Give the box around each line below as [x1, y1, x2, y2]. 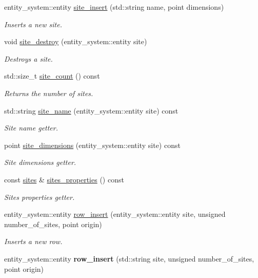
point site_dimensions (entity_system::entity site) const [4, 139, 181, 150]
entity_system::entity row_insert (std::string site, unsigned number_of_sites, [4, 253, 254, 264]
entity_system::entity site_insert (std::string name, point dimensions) [4, 2, 224, 12]
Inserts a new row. [4, 236, 63, 247]
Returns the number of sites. [4, 87, 93, 98]
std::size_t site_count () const [4, 70, 100, 81]
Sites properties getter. [4, 191, 75, 202]
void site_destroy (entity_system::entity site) [4, 36, 147, 47]
